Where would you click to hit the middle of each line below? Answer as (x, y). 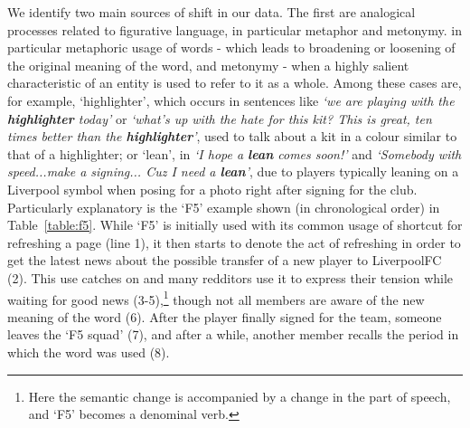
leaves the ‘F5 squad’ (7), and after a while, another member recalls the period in (233, 334)
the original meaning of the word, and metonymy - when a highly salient (208, 65)
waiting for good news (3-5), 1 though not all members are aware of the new (216, 298)
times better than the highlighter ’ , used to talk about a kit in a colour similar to (232, 136)
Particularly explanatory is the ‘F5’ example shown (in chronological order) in (224, 207)
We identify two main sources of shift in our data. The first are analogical (211, 12)
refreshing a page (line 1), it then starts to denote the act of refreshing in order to (234, 242)
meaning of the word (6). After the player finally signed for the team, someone (225, 316)
